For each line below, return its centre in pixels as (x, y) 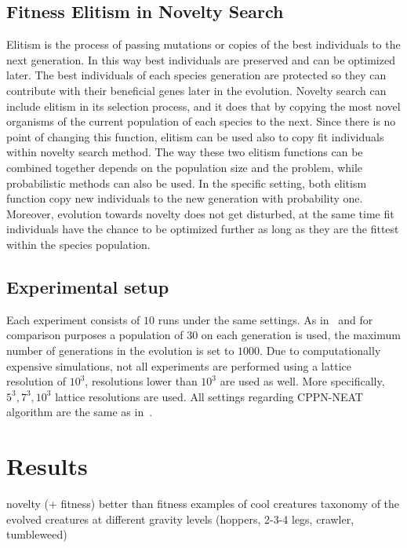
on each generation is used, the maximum (301, 335)
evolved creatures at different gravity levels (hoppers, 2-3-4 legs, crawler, (180, 519)
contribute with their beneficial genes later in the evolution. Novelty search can (196, 90)
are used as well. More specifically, (302, 381)
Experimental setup (88, 286)
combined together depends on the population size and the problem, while (185, 167)
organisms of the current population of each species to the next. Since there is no (201, 121)
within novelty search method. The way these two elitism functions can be (185, 152)
